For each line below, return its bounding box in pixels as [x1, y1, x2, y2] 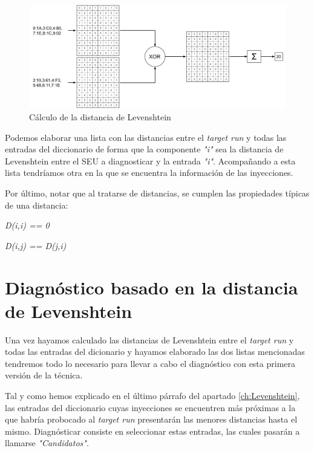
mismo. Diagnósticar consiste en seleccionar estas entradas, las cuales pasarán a [5, 424, 300, 437]
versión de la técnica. [5, 369, 83, 381]
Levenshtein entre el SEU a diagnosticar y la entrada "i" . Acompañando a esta [5, 154, 296, 167]
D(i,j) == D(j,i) [5, 239, 67, 251]
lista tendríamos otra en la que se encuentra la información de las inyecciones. [5, 166, 293, 179]
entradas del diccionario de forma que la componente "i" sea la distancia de [5, 143, 284, 155]
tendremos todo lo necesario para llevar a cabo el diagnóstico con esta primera [5, 357, 296, 369]
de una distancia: [5, 198, 68, 211]
